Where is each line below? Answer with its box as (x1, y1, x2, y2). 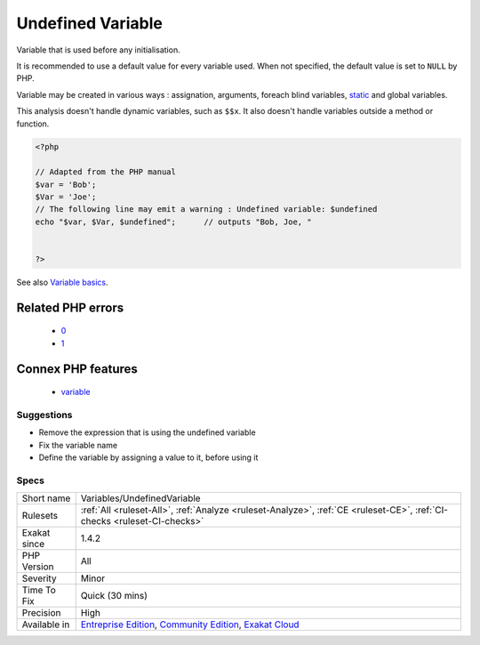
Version (21, 560, 54, 573)
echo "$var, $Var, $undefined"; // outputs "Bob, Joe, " (35, 216, 312, 227)
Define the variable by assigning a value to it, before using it (38, 452, 259, 463)
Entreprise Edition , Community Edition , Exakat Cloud (80, 618, 300, 631)
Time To (21, 584, 57, 596)
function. (16, 118, 50, 129)
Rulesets (21, 510, 58, 522)
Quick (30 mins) (80, 590, 148, 602)
